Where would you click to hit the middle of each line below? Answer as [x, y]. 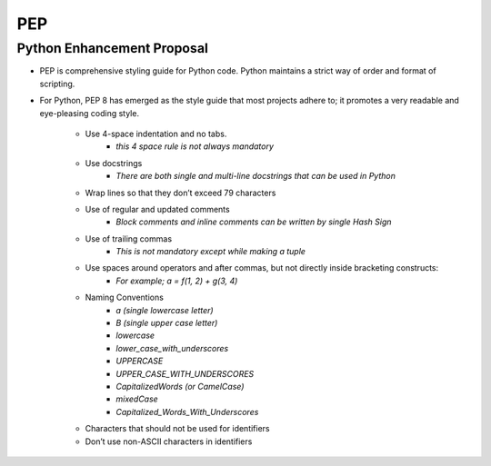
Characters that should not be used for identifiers [177, 429]
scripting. [57, 84]
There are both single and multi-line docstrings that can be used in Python [256, 176]
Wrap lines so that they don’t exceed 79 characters [180, 193]
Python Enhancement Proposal [112, 48]
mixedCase [137, 399]
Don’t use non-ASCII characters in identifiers [169, 441]
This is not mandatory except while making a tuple [211, 252]
